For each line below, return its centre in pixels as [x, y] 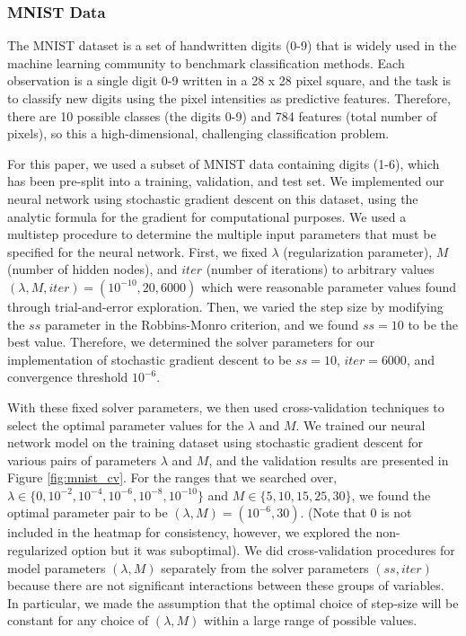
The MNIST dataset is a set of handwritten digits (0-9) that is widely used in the [232, 45]
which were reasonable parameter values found [329, 286]
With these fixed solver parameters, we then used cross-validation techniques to [226, 406]
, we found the [391, 495]
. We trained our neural [360, 424]
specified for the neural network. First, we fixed [137, 251]
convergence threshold [68, 377]
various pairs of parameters [82, 459]
